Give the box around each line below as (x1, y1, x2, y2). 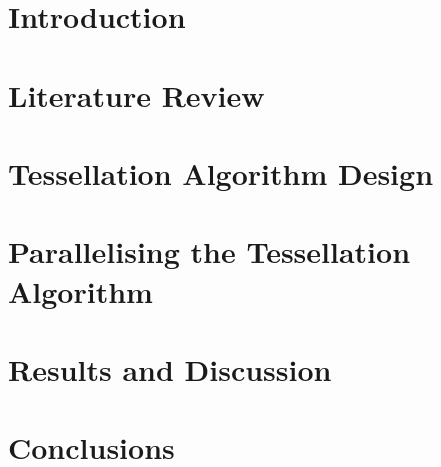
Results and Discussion (8, 348, 332, 389)
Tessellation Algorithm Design (8, 152, 434, 193)
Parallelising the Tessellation (8, 231, 411, 272)
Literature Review (8, 74, 265, 115)
